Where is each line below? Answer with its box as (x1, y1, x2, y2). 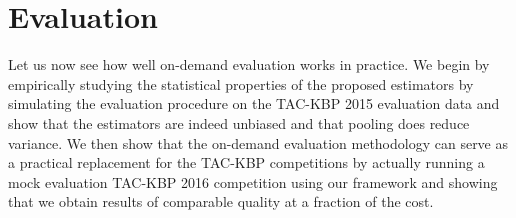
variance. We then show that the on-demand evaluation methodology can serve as (8, 132, 509, 153)
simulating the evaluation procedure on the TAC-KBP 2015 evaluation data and (8, 93, 500, 114)
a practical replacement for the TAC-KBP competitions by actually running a (8, 152, 485, 173)
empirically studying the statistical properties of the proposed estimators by (8, 73, 474, 94)
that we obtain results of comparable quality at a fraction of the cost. (8, 191, 434, 212)
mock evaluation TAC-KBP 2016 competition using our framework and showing (8, 171, 498, 192)
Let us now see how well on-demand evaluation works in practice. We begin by (8, 54, 490, 75)
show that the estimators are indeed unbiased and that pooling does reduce (8, 112, 470, 133)
